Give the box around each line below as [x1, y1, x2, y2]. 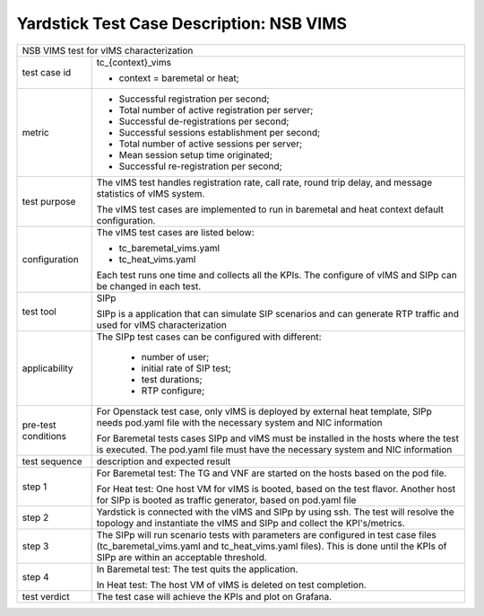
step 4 [22, 570, 49, 583]
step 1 [22, 480, 48, 493]
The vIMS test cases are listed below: [96, 225, 255, 238]
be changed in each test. [96, 279, 202, 292]
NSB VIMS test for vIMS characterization [22, 44, 194, 57]
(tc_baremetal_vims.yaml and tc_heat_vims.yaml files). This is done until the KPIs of [96, 540, 447, 552]
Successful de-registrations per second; [118, 115, 290, 128]
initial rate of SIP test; [141, 362, 232, 374]
